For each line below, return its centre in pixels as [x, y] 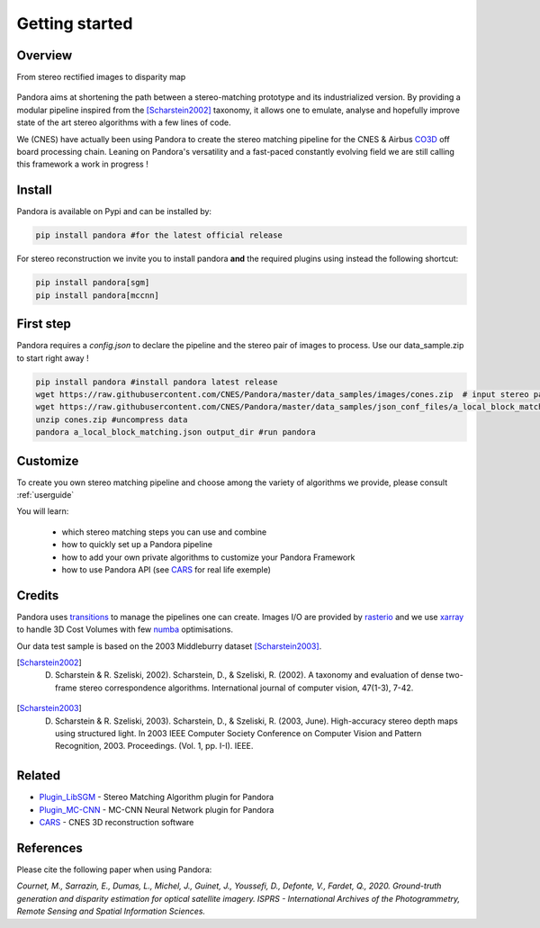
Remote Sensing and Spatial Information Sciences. [111, 911]
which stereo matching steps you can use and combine [164, 532]
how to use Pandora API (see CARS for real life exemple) [166, 569]
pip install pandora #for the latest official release [159, 235]
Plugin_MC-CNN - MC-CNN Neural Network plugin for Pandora [157, 809]
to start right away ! [53, 358]
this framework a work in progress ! [82, 164]
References [49, 847]
